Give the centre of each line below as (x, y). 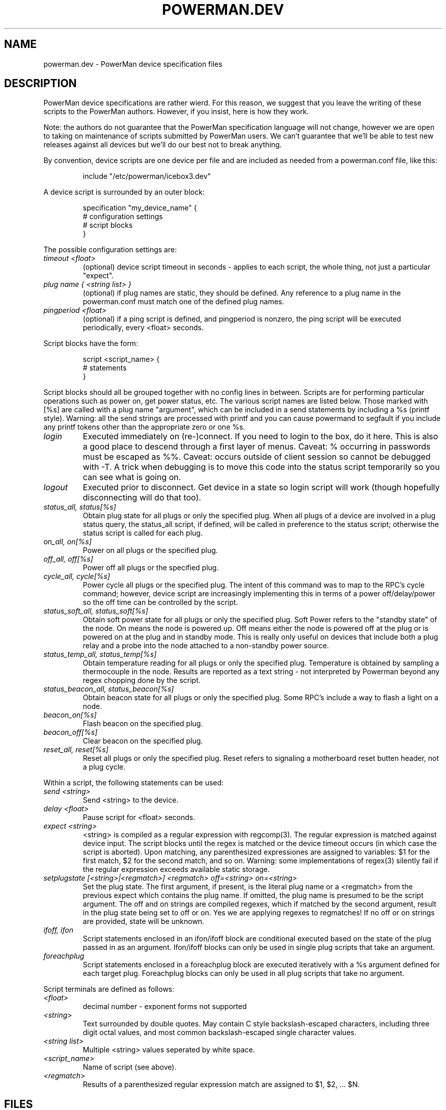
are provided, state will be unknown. (144, 921)
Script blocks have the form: (91, 343)
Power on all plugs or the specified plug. (150, 550)
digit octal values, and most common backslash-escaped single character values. (219, 1033)
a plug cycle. (104, 767)
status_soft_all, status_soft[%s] (96, 611)
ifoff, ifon (58, 930)
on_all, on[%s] (67, 542)
